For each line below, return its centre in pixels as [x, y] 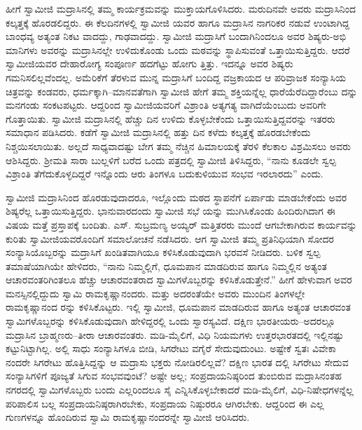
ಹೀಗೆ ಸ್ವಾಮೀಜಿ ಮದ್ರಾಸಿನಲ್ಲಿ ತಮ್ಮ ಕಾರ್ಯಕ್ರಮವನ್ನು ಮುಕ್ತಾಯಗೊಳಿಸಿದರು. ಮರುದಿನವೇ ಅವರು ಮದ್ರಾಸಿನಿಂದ [181, 8]
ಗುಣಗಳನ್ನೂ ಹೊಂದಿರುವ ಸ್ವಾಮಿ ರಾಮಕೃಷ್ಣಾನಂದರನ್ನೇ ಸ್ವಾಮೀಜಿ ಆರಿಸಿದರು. [128, 417]
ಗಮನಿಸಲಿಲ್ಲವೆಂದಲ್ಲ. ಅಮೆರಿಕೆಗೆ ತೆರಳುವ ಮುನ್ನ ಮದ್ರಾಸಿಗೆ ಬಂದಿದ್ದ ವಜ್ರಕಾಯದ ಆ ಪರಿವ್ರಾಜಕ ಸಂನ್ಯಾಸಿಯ [176, 77]
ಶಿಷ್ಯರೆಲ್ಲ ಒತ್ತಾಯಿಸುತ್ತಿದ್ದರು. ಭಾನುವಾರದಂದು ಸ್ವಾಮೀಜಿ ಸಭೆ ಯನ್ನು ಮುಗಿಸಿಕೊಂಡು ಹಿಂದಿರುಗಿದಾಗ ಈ [170, 211]
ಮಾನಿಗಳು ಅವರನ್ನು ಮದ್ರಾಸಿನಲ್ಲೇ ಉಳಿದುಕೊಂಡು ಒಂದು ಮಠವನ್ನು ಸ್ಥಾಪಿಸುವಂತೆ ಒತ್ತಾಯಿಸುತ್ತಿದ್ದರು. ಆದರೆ [178, 49]
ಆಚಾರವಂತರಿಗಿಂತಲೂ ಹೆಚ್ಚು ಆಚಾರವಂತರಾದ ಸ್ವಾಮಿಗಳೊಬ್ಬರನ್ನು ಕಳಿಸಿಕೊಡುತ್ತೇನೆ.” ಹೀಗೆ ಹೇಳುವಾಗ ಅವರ [179, 280]
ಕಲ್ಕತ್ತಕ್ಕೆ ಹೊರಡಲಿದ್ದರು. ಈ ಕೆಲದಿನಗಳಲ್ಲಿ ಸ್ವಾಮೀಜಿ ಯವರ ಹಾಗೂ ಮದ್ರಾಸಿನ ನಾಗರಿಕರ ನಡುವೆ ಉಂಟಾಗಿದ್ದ [178, 22]
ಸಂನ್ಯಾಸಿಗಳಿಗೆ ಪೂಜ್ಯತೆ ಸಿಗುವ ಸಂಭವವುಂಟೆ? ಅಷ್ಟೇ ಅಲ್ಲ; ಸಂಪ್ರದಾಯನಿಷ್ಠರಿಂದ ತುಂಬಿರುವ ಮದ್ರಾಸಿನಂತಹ [174, 376]
